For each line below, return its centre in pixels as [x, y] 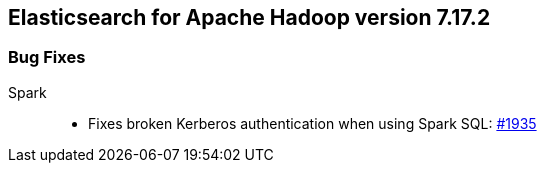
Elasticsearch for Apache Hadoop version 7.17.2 [249, 17]
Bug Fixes [47, 57]
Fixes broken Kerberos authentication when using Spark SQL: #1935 [312, 123]
